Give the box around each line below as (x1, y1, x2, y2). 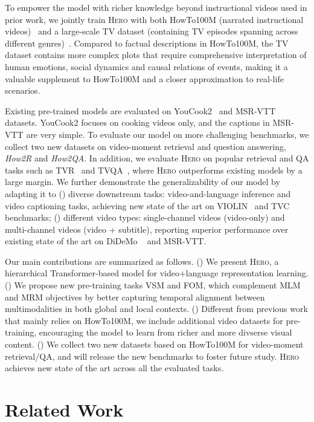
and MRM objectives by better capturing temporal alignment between (5, 290, 265, 303)
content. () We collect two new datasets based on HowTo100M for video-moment (5, 338, 304, 351)
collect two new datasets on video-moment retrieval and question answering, (5, 140, 286, 152)
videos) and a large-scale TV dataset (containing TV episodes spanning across (5, 25, 298, 37)
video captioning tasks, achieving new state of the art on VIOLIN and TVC (5, 199, 290, 212)
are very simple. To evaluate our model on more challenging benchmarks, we (26, 128, 309, 140)
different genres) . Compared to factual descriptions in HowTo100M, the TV (5, 36, 289, 49)
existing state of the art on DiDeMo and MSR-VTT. (5, 235, 207, 247)
